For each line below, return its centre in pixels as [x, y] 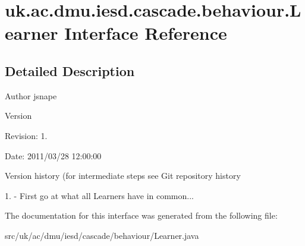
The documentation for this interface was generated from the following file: [141, 215]
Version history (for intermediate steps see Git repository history [123, 176]
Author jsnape [31, 95]
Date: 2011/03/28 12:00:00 [53, 155]
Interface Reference [146, 33]
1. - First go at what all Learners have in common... [99, 195]
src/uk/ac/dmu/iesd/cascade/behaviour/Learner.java [102, 235]
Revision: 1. [26, 135]
